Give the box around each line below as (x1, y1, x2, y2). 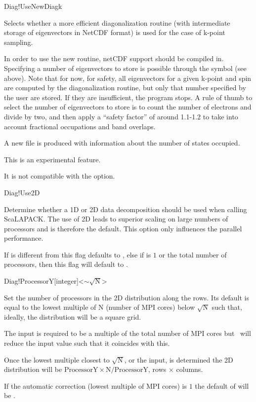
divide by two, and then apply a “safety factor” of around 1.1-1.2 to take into (4, 111, 238, 121)
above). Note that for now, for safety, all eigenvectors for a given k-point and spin (4, 73, 252, 83)
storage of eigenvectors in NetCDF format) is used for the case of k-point (4, 27, 225, 37)
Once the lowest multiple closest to (4, 354, 110, 365)
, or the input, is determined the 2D (124, 354, 233, 365)
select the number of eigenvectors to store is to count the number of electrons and (4, 102, 252, 112)
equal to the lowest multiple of (4, 302, 96, 312)
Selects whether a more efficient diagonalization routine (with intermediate (4, 17, 230, 28)
